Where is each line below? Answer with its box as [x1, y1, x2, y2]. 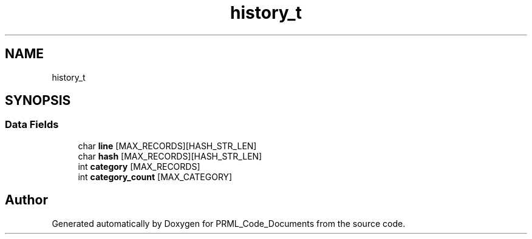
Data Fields [5, 118, 59, 131]
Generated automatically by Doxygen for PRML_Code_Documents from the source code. [52, 218, 406, 229]
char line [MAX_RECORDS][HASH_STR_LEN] [78, 140, 257, 151]
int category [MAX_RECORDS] [78, 161, 200, 172]
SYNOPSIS [5, 93, 71, 109]
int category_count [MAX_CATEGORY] [78, 171, 233, 182]
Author [5, 192, 48, 208]
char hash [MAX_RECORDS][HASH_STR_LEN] [78, 150, 262, 161]
